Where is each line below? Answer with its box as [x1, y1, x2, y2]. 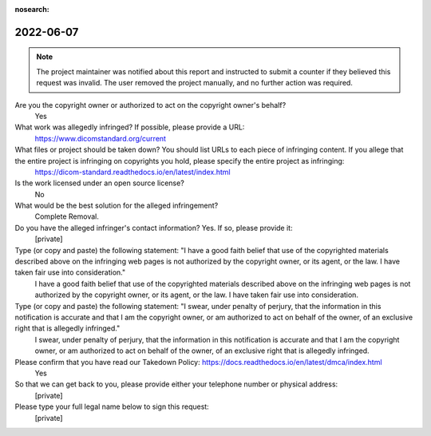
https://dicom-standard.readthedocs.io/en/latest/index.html [34, 167, 231, 176]
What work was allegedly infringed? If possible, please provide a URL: [14, 122, 245, 132]
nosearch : [14, 5, 49, 14]
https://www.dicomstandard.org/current [34, 133, 167, 143]
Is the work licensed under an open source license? [14, 178, 185, 188]
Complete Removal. [34, 212, 99, 221]
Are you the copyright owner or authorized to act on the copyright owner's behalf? [14, 100, 287, 109]
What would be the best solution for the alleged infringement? [14, 200, 219, 211]
